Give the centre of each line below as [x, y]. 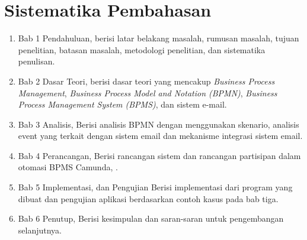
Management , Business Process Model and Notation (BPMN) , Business [148, 93]
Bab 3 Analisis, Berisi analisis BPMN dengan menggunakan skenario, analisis [159, 124]
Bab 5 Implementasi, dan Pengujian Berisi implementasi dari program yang [155, 187]
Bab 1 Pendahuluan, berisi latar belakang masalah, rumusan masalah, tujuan [159, 38]
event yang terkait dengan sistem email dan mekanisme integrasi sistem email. [160, 136]
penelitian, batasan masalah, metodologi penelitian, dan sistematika [142, 49]
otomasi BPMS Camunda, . [68, 167]
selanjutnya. [40, 230]
